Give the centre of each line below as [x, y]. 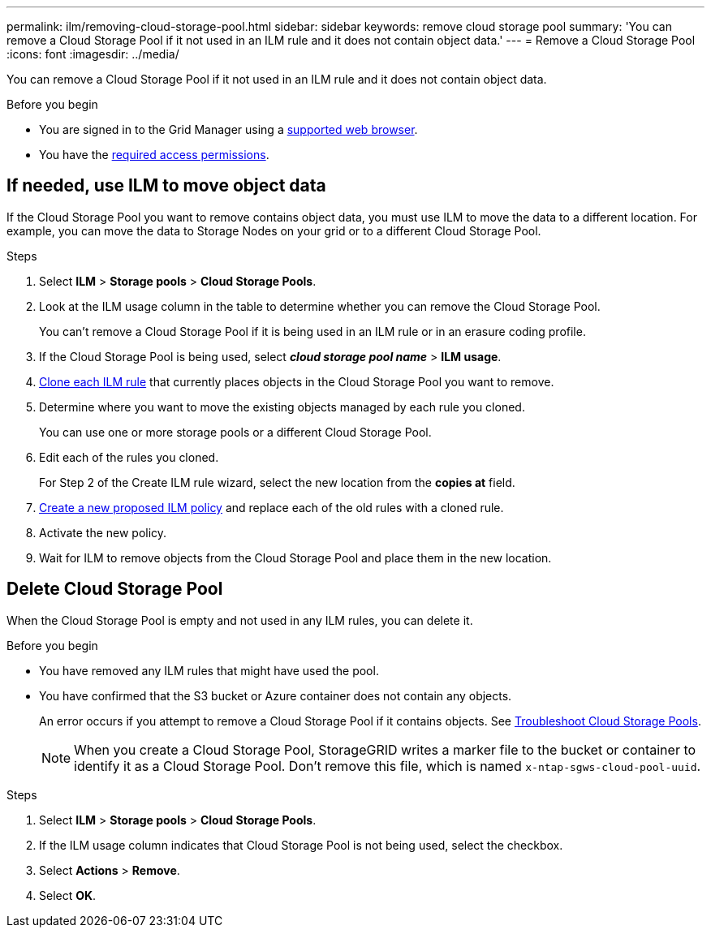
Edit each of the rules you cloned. [129, 457]
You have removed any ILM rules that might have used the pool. [209, 670]
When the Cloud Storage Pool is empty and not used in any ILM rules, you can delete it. [240, 620]
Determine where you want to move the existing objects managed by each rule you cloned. [282, 407]
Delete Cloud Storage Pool [115, 589]
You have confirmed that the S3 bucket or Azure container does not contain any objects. [276, 695]
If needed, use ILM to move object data [166, 186]
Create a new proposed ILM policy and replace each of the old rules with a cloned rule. [271, 507]
